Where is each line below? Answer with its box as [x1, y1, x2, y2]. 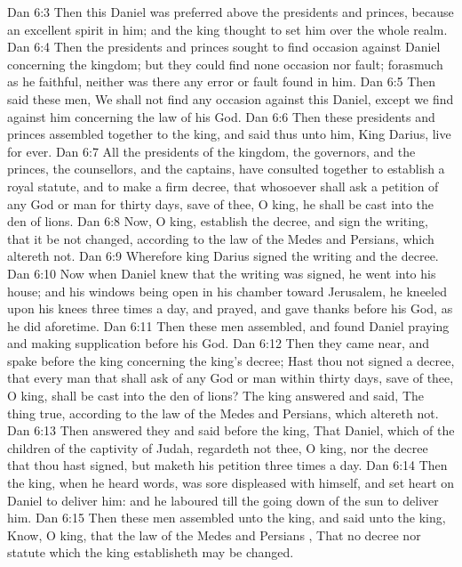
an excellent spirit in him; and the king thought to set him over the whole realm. [7, 20, 448, 38]
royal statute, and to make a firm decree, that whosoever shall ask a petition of [7, 176, 439, 195]
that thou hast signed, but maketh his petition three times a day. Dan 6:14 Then [7, 456, 448, 474]
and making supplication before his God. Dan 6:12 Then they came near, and [7, 334, 430, 352]
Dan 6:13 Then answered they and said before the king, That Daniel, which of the [7, 421, 455, 440]
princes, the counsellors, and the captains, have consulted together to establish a [7, 159, 445, 178]
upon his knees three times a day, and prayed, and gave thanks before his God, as [7, 299, 453, 318]
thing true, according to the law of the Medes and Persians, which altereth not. [7, 403, 439, 422]
